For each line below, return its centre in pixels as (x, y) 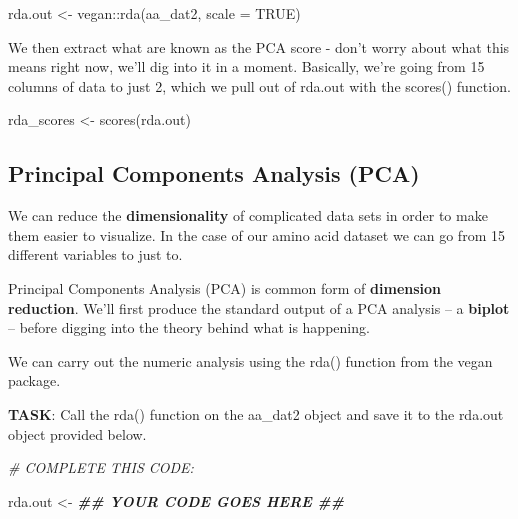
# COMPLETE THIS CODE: (101, 467)
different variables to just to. (95, 254)
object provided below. (77, 433)
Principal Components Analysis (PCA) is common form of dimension (225, 287)
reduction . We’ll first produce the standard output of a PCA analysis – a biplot (259, 307)
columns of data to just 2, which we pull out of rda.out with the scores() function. (259, 85)
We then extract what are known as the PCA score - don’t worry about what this (259, 46)
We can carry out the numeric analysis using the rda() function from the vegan (250, 360)
